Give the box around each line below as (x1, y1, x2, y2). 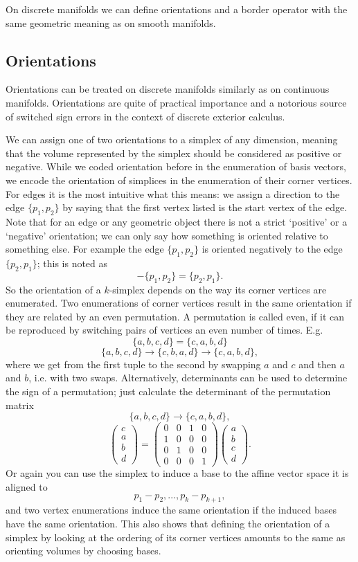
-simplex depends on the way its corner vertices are (109, 282, 327, 296)
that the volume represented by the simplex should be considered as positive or (6, 145, 342, 160)
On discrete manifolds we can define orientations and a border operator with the (6, 2, 348, 16)
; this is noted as (37, 255, 108, 270)
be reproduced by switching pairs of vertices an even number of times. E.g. (6, 323, 323, 337)
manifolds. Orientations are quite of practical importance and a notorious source (6, 95, 347, 109)
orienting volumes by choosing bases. (6, 543, 161, 558)
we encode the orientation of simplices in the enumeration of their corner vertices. (6, 172, 352, 187)
